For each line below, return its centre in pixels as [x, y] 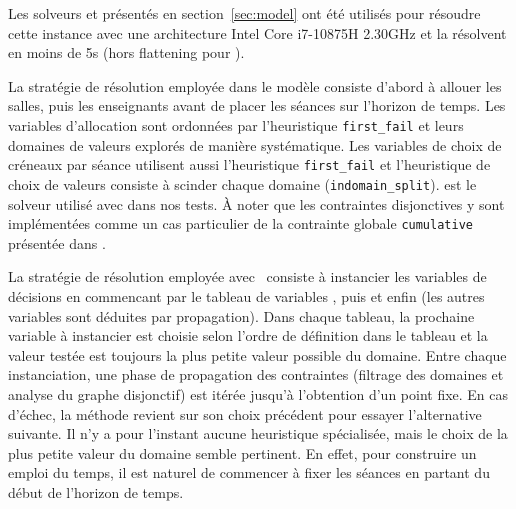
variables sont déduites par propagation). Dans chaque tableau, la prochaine [241, 315]
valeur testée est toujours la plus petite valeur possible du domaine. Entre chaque [257, 354]
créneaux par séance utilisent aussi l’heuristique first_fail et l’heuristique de [249, 164]
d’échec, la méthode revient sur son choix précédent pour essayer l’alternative [245, 413]
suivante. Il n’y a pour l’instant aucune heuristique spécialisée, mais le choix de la [258, 433]
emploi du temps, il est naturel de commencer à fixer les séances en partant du [249, 472]
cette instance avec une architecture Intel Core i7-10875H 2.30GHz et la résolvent [257, 32]
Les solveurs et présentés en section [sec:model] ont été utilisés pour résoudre [244, 13]
